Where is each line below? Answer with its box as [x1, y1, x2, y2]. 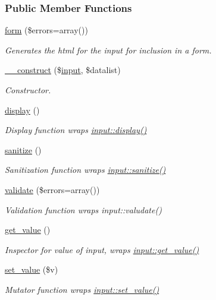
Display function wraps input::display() [5, 124, 147, 136]
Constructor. [5, 84, 51, 96]
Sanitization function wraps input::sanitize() [5, 163, 166, 176]
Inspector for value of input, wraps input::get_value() [5, 243, 199, 255]
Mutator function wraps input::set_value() [5, 283, 159, 295]
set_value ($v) [5, 263, 58, 276]
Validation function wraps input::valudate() [5, 203, 162, 216]
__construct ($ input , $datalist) [5, 64, 121, 76]
